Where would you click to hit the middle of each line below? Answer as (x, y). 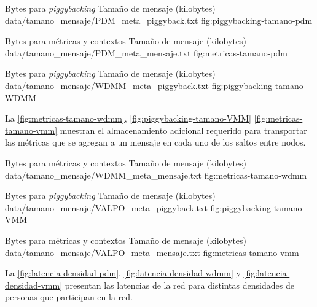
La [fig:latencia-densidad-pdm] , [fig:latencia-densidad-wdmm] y (123, 273)
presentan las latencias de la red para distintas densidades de (179, 285)
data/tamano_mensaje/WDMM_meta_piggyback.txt (107, 85)
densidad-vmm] (34, 285)
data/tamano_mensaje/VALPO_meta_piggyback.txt (106, 207)
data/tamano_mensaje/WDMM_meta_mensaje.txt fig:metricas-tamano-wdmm (156, 175)
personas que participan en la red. (69, 297)
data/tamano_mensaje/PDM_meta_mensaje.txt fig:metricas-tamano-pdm (146, 52)
